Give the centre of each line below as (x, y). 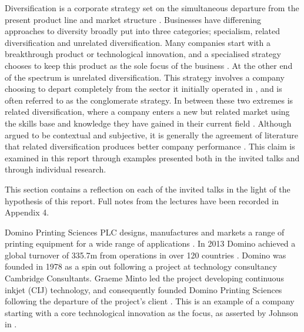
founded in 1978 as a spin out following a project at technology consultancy (141, 266)
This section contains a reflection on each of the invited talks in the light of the (148, 189)
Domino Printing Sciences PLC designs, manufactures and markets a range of (145, 232)
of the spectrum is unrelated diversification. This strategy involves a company (145, 77)
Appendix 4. (27, 212)
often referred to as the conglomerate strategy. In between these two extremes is (149, 100)
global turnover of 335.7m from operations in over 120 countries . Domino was (146, 255)
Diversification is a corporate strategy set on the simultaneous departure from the (152, 8)
